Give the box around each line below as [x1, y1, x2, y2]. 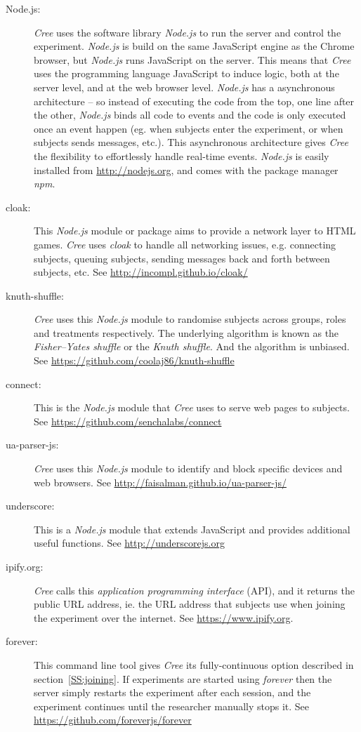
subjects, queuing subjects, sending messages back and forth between [34, 251, 330, 265]
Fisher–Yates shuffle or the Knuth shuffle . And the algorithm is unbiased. [34, 339, 350, 354]
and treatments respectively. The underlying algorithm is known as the [34, 325, 339, 340]
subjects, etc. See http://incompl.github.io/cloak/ [34, 265, 248, 279]
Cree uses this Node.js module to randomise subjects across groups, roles [34, 312, 346, 326]
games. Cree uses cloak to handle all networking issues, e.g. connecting [34, 237, 336, 251]
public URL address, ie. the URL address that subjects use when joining [34, 597, 346, 611]
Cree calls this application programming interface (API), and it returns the [34, 583, 355, 597]
